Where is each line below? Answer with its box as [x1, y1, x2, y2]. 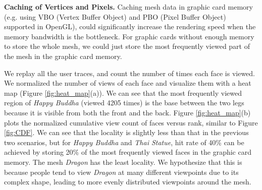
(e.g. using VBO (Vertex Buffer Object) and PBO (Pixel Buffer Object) [4, 11, 226, 22]
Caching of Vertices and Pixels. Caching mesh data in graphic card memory [4, 2, 253, 12]
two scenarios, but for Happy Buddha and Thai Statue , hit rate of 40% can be [4, 137, 244, 147]
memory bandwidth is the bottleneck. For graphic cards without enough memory [4, 31, 254, 41]
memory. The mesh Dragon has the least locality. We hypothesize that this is [4, 156, 242, 167]
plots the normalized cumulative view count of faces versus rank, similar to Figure [4, 117, 258, 128]
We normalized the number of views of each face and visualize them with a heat [4, 78, 251, 88]
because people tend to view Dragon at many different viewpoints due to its [4, 166, 239, 177]
